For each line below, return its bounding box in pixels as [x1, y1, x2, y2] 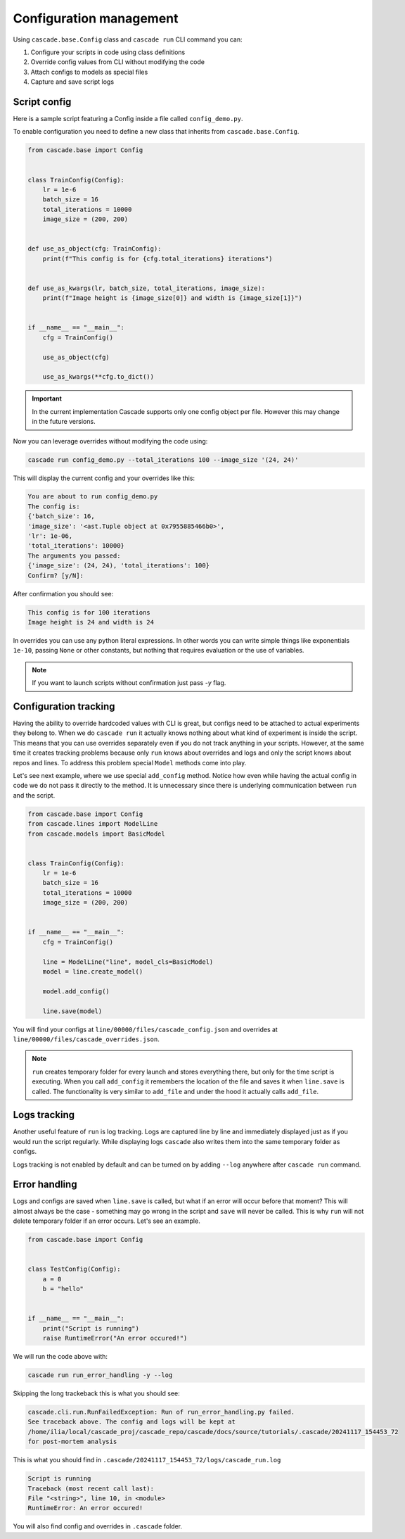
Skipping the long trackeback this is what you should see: [13, 1389, 180, 1397]
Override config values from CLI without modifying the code [30, 58, 205, 66]
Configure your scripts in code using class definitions [30, 48, 186, 56]
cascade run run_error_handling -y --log [27, 1371, 173, 1379]
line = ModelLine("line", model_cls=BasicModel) [42, 957, 214, 966]
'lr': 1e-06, [27, 532, 73, 540]
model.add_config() [42, 987, 110, 995]
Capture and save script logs [30, 77, 115, 86]
